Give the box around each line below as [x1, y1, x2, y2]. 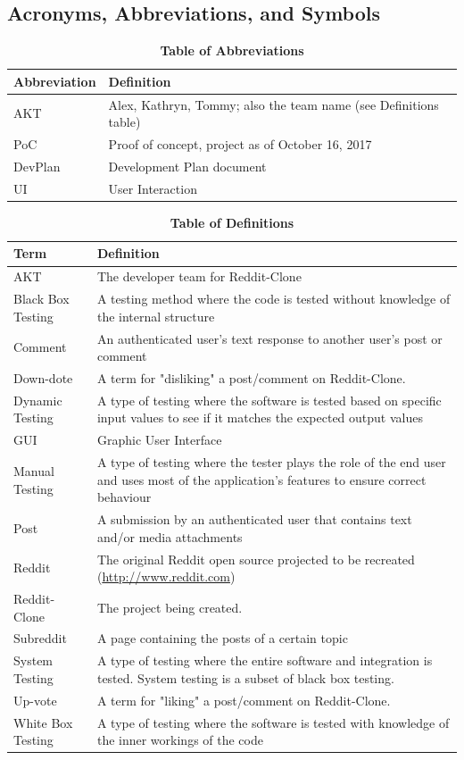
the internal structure [96, 306, 215, 325]
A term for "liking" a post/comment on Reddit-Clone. [96, 690, 391, 709]
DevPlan [13, 156, 61, 175]
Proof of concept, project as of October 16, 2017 [108, 135, 372, 154]
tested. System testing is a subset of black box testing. [96, 668, 394, 687]
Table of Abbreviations [160, 41, 304, 60]
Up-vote [13, 690, 57, 709]
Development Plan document [108, 156, 267, 175]
